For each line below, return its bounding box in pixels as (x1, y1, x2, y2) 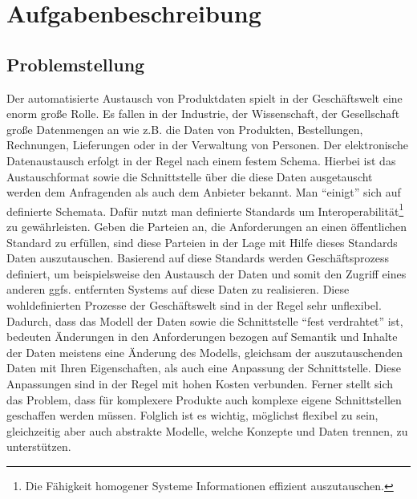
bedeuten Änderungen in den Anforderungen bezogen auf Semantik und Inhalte (6, 328, 398, 345)
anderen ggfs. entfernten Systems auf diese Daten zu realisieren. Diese (6, 281, 350, 298)
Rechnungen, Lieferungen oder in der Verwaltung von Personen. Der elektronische (6, 136, 408, 153)
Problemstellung (6, 51, 145, 76)
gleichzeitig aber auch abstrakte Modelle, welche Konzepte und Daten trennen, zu (6, 422, 408, 439)
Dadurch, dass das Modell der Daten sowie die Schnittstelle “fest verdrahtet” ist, (6, 312, 403, 329)
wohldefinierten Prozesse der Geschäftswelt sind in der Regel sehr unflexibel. (6, 296, 382, 313)
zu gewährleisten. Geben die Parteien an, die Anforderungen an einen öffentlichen (6, 217, 407, 234)
